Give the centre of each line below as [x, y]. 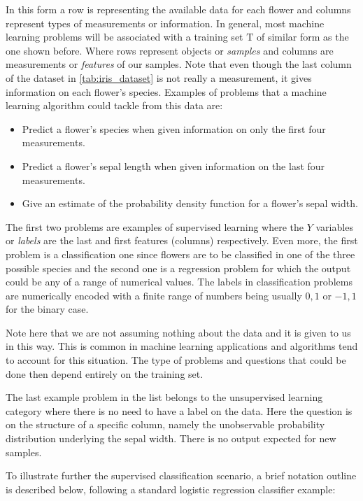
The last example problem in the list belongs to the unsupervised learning [164, 397]
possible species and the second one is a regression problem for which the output [178, 268]
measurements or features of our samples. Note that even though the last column [179, 64]
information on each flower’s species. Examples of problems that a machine [166, 91]
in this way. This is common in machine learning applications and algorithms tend [182, 346]
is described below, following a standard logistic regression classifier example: [171, 489]
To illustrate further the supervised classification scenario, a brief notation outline [181, 475]
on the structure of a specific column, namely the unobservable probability [165, 424]
